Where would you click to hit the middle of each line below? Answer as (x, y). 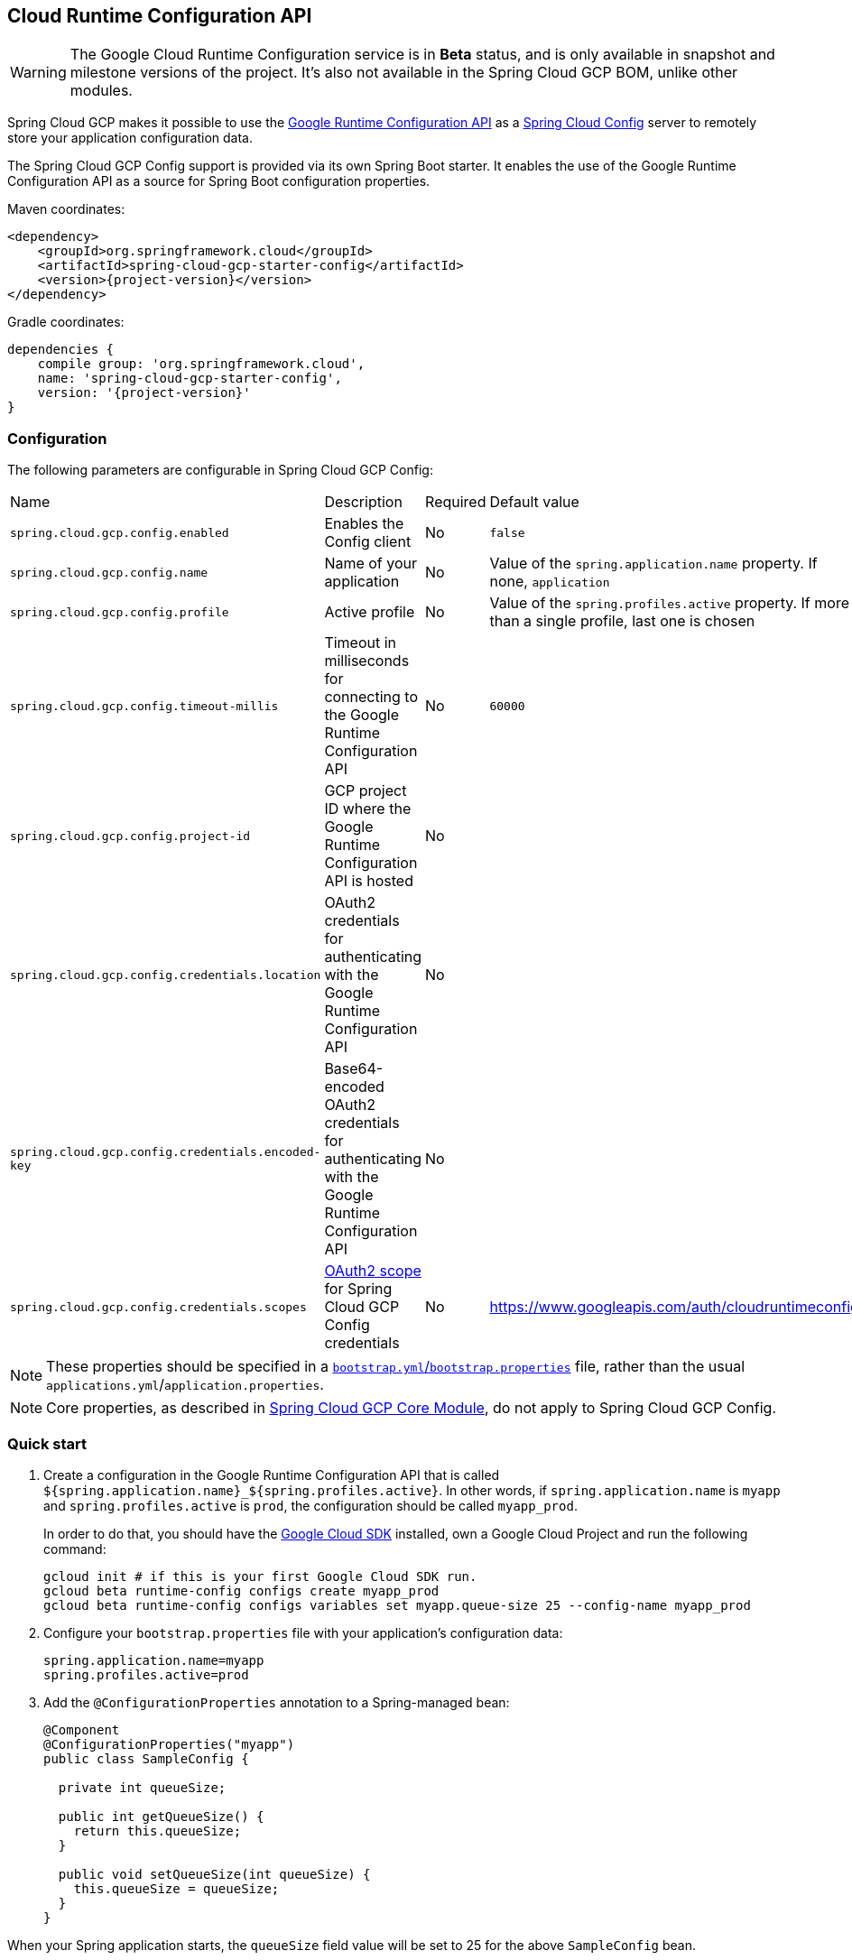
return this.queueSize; (157, 1831)
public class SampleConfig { (146, 1758)
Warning (38, 73)
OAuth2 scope (373, 1271)
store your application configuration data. (130, 138)
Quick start (47, 1443)
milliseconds (367, 661)
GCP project (366, 791)
